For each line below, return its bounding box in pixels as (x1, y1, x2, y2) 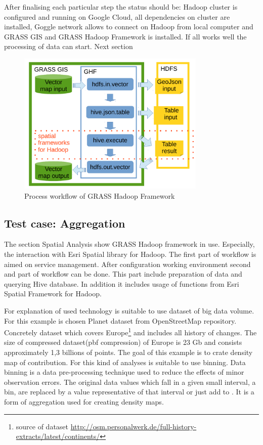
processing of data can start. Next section (4, 41, 133, 52)
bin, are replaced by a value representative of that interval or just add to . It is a (4, 386, 254, 397)
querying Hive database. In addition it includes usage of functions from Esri (4, 278, 239, 289)
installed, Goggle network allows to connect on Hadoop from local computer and (4, 21, 253, 32)
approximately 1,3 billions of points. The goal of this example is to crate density (4, 346, 253, 357)
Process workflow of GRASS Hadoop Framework (24, 190, 175, 201)
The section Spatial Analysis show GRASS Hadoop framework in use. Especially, (4, 239, 255, 249)
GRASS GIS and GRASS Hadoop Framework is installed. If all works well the (4, 31, 247, 41)
